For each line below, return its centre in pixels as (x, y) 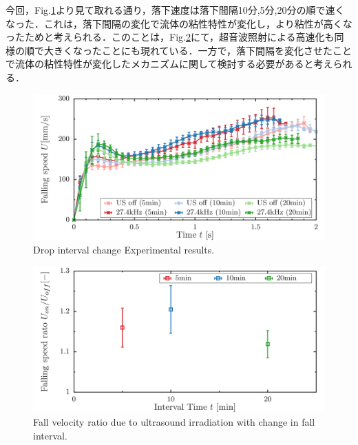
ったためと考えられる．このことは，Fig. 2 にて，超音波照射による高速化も (170, 37)
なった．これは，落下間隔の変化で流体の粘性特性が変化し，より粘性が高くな (179, 23)
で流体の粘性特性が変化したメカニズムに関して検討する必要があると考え (169, 64)
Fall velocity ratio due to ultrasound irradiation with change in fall (174, 422)
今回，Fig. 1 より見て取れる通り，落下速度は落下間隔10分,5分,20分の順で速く (175, 10)
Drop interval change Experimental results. (124, 250)
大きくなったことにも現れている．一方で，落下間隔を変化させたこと (198, 50)
